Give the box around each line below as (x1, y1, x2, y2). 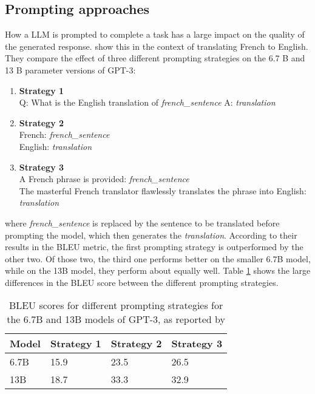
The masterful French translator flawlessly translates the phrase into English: (19, 184, 307, 197)
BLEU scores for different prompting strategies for (8, 298, 223, 313)
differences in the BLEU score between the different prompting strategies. (5, 276, 279, 288)
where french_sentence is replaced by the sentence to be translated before (5, 216, 280, 229)
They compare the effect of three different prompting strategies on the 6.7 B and (5, 52, 305, 64)
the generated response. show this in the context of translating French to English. (5, 39, 308, 52)
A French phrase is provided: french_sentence (19, 172, 189, 185)
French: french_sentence (19, 128, 110, 141)
